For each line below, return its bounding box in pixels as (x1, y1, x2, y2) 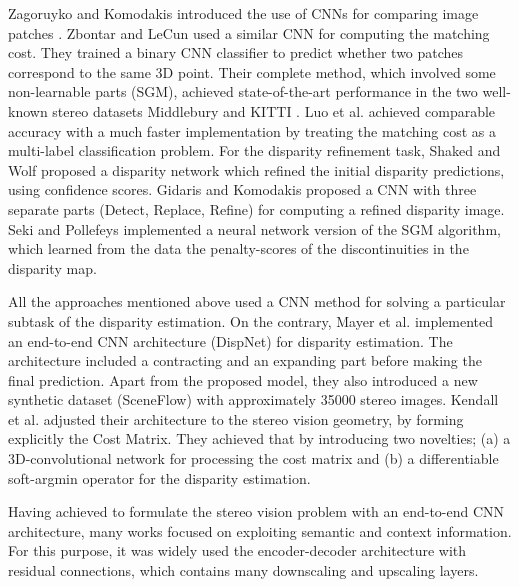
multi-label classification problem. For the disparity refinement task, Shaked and (8, 140, 501, 161)
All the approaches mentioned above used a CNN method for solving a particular (8, 291, 506, 312)
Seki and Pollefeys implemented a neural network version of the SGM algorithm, (8, 218, 501, 239)
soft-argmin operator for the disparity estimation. (8, 467, 311, 488)
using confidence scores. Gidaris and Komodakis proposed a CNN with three (8, 179, 477, 200)
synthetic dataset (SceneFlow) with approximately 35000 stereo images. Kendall (8, 389, 499, 410)
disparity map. (8, 257, 97, 278)
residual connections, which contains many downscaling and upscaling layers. (8, 560, 479, 581)
